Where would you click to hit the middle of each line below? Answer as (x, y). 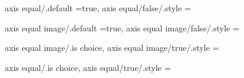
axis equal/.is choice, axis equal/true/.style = (88, 67)
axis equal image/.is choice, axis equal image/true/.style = (112, 48)
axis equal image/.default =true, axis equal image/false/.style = (122, 27)
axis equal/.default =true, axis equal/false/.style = (98, 8)
